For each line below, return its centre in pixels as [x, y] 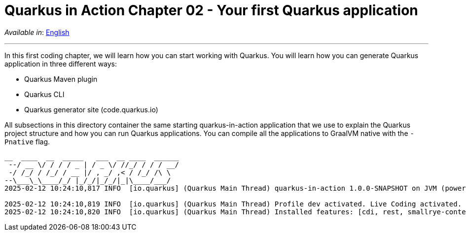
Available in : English [37, 32]
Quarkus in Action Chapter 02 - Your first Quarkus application [211, 10]
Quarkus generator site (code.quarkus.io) [91, 109]
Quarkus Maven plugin [61, 79]
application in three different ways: [61, 64]
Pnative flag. [27, 141]
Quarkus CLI [44, 94]
